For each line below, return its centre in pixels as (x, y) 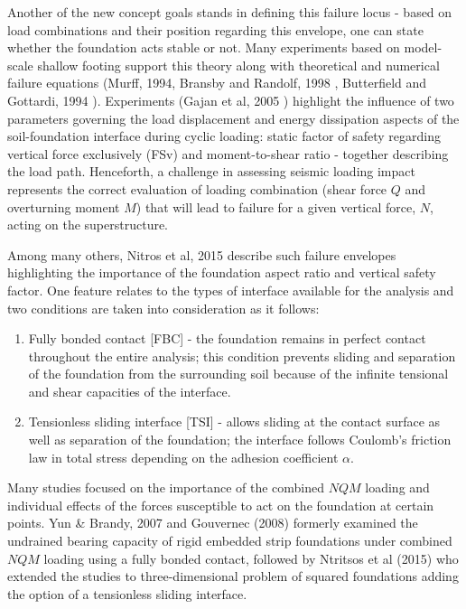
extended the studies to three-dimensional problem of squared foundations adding (233, 576)
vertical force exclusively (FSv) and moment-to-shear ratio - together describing (228, 153)
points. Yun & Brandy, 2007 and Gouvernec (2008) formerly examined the (213, 523)
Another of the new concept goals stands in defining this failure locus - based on (230, 12)
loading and (397, 487)
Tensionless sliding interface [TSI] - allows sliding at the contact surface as (234, 422)
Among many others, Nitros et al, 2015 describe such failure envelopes (202, 254)
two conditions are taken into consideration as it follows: (163, 308)
